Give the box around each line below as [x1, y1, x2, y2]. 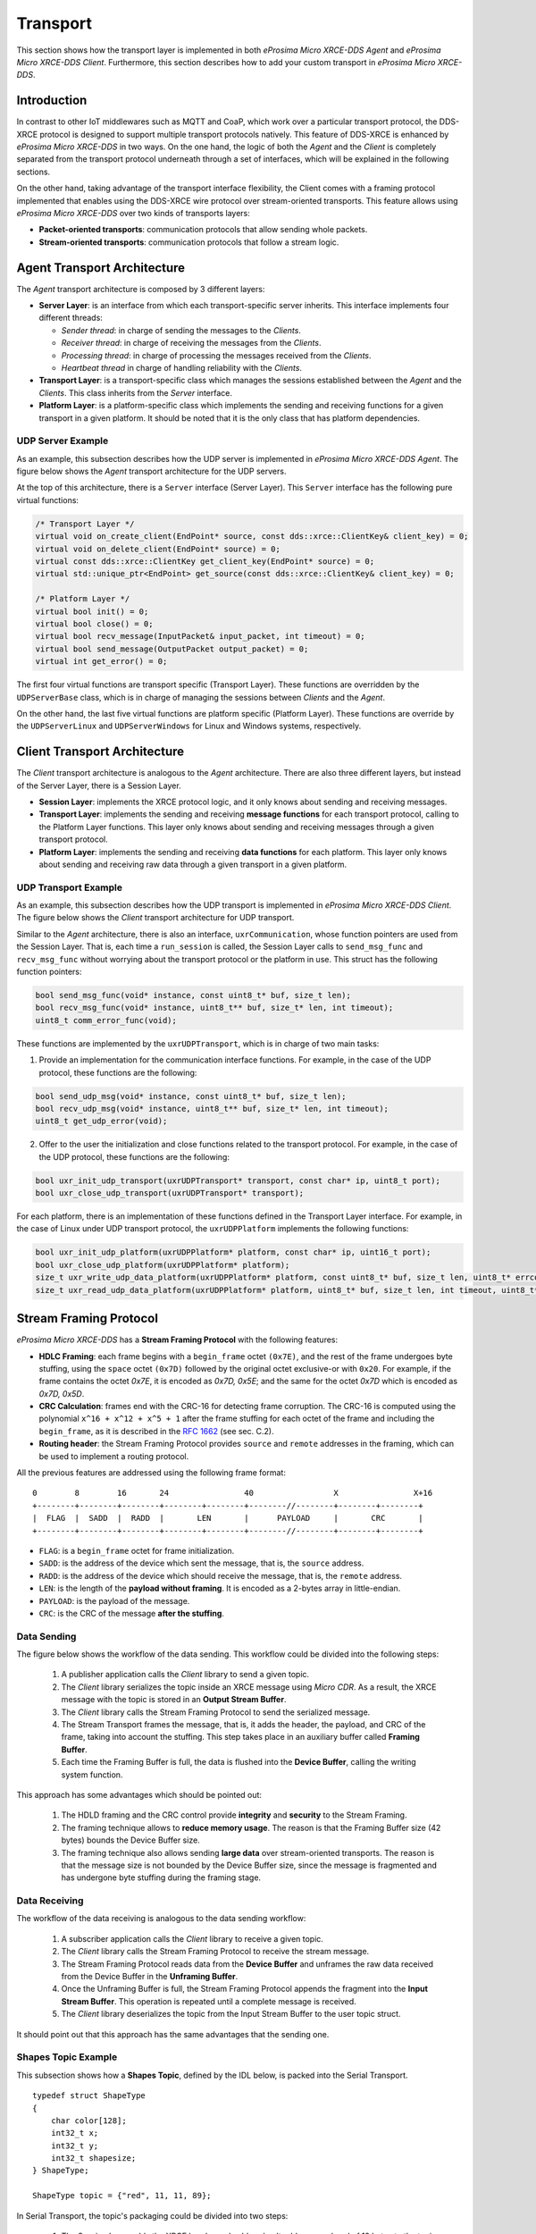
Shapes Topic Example [16, 2051, 118, 2063]
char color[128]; [50, 2115, 127, 2126]
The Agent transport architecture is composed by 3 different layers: [16, 283, 265, 294]
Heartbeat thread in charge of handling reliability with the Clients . [61, 363, 303, 373]
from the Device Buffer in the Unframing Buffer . [61, 1971, 239, 1982]
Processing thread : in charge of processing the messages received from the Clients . [61, 349, 372, 361]
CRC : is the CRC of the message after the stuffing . [38, 1608, 225, 1618]
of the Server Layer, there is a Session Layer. [16, 780, 182, 791]
